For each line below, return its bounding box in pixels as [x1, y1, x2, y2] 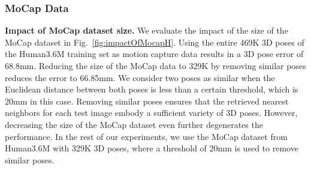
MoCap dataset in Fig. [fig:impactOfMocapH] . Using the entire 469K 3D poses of [5, 35, 304, 48]
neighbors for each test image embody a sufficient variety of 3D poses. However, [5, 106, 298, 119]
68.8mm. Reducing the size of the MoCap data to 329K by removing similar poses [5, 59, 306, 71]
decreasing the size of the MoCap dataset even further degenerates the [5, 118, 263, 130]
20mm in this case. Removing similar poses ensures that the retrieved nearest [5, 94, 289, 107]
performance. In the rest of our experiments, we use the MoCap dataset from [5, 130, 288, 142]
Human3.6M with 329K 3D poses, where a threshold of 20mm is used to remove [5, 142, 298, 154]
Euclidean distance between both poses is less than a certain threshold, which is [5, 83, 298, 96]
